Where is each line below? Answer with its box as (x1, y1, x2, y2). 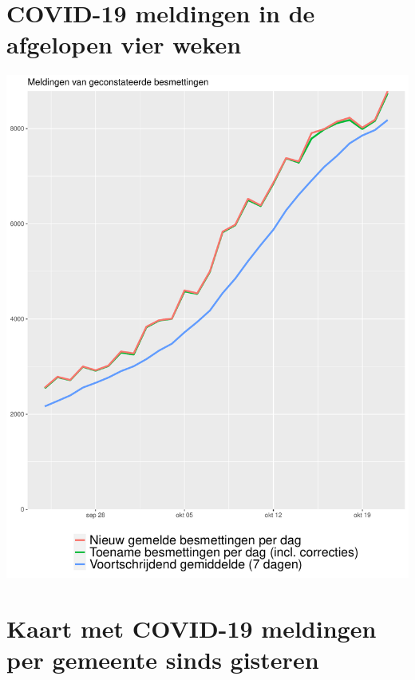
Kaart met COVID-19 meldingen (6, 612, 377, 645)
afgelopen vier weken (6, 28, 242, 61)
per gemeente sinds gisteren (6, 643, 319, 676)
